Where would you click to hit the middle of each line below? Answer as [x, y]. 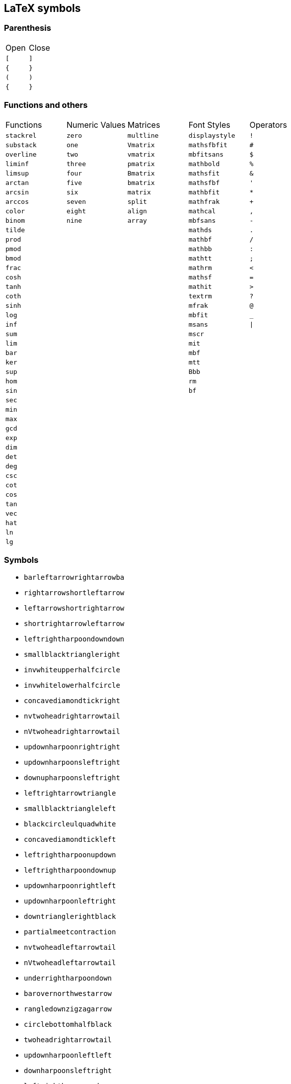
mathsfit [204, 173]
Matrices [144, 125]
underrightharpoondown [68, 978]
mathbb [200, 249]
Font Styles [209, 125]
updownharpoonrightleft [70, 886]
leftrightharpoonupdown [70, 855]
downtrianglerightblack [70, 917]
